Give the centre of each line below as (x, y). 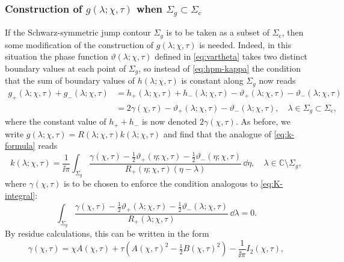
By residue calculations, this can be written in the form (107, 233)
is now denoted (169, 121)
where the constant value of (56, 121)
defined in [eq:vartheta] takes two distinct (231, 56)
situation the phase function (57, 56)
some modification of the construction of (79, 44)
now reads (277, 80)
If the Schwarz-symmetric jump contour (78, 32)
